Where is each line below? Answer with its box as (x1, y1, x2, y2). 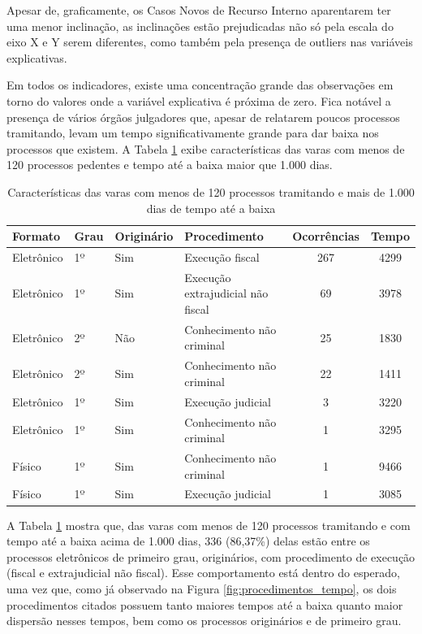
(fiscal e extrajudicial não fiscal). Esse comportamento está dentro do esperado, (6, 564, 400, 581)
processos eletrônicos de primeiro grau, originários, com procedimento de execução (6, 548, 416, 565)
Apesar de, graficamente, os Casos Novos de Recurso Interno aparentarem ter (6, 2, 391, 18)
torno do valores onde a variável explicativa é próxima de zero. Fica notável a (6, 92, 391, 109)
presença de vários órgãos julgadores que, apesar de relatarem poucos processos (6, 108, 400, 125)
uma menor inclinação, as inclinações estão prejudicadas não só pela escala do (6, 17, 394, 34)
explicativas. (6, 49, 67, 66)
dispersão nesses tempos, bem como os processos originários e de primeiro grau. (6, 612, 402, 629)
